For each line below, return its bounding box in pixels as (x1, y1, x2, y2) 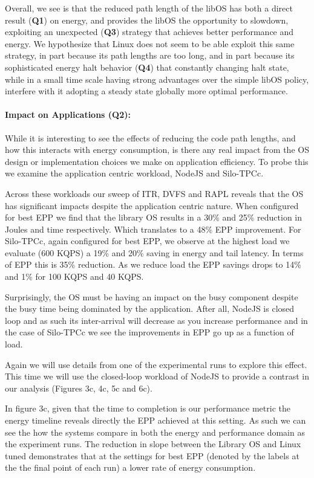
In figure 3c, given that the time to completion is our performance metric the (5, 402, 290, 415)
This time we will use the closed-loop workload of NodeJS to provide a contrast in (5, 370, 310, 383)
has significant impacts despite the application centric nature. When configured (5, 199, 299, 212)
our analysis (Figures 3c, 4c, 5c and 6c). (5, 381, 152, 394)
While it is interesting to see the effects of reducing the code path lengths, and (5, 131, 296, 144)
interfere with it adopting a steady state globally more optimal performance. (5, 85, 288, 97)
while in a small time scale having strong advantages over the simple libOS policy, (5, 73, 309, 85)
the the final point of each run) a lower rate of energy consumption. (5, 461, 256, 474)
